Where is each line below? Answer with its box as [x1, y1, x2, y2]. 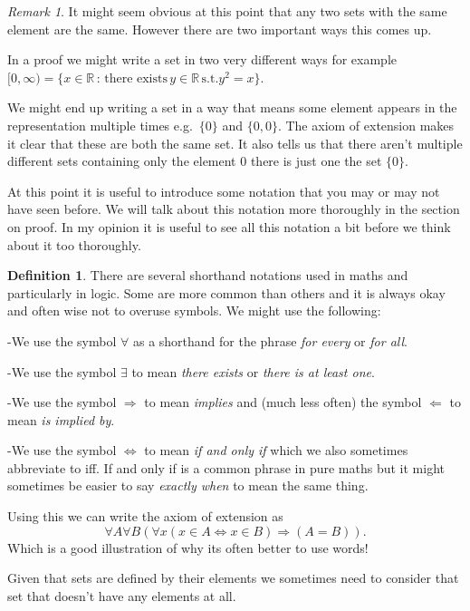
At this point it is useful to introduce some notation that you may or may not [7, 181, 440, 200]
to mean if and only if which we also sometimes [144, 441, 408, 460]
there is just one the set [250, 151, 382, 170]
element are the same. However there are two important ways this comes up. [7, 19, 432, 38]
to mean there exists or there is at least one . [131, 362, 375, 381]
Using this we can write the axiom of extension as [7, 507, 283, 526]
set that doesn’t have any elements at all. [7, 586, 236, 605]
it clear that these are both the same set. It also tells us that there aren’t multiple [7, 133, 463, 152]
